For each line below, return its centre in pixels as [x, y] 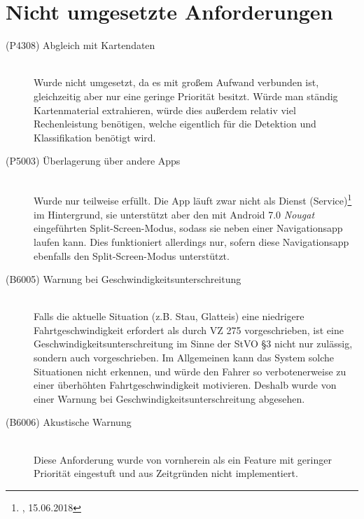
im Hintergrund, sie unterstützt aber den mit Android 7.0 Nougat [174, 214]
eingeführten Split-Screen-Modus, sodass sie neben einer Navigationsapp [188, 228]
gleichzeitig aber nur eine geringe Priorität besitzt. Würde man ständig [186, 96]
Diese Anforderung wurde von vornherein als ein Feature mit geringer [183, 459]
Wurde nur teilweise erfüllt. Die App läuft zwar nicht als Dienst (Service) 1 [193, 200]
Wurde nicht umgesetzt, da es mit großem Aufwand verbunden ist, [176, 82]
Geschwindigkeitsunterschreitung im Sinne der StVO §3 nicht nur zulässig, [193, 344]
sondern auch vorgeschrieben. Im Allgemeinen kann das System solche [184, 358]
